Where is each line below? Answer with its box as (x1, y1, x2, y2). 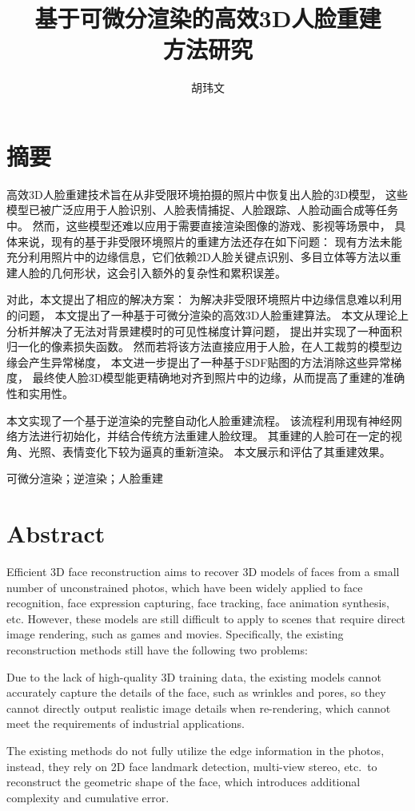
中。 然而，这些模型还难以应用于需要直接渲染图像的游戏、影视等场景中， (6, 217, 391, 234)
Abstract (6, 517, 106, 550)
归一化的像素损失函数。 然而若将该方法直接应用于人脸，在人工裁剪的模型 (6, 338, 391, 355)
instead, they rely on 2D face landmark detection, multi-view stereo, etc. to (6, 757, 377, 774)
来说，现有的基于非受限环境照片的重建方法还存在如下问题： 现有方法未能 (17, 233, 402, 249)
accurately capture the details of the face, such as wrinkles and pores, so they (6, 684, 386, 701)
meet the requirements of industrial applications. (6, 715, 245, 732)
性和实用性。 (6, 384, 74, 401)
